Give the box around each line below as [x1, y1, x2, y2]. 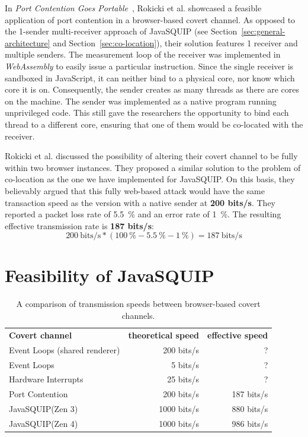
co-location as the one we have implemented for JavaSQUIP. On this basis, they [5, 173, 295, 185]
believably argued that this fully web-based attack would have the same [5, 184, 265, 197]
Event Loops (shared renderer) [9, 343, 120, 356]
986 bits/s [232, 417, 268, 429]
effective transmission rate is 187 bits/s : [5, 219, 154, 232]
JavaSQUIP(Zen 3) [9, 403, 78, 415]
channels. [121, 309, 155, 321]
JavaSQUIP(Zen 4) [9, 417, 78, 429]
